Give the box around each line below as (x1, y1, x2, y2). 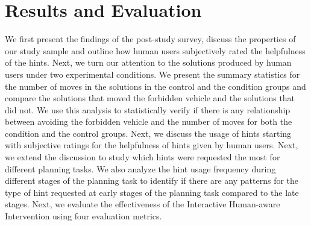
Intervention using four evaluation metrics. (5, 210, 162, 222)
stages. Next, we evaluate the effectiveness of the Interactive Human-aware (5, 198, 280, 210)
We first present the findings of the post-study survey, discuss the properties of (5, 33, 296, 45)
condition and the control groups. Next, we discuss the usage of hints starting (5, 127, 292, 139)
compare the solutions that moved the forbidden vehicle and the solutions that (5, 92, 295, 104)
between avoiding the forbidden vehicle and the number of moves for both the (5, 115, 292, 128)
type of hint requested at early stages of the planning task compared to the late (5, 186, 299, 198)
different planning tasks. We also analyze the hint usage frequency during (5, 162, 276, 175)
